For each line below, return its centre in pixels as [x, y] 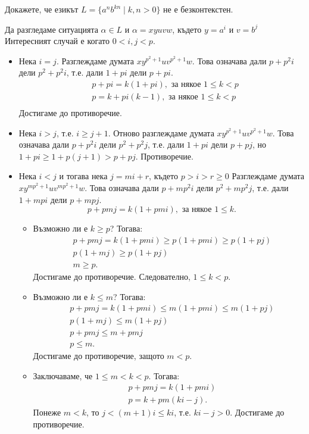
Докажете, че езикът [42, 9]
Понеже [47, 412]
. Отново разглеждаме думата [161, 132]
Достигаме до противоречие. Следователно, [112, 276]
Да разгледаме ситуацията [51, 29]
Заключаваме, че [63, 375]
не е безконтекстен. [198, 9]
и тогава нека [83, 176]
